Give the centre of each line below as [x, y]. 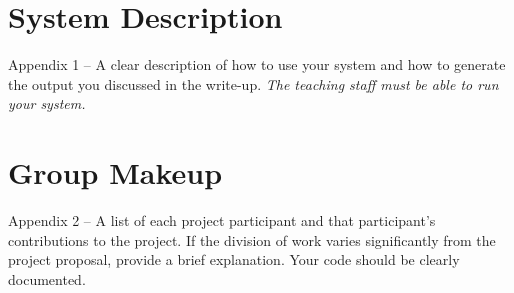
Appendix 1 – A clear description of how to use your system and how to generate [257, 64]
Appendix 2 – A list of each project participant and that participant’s [222, 220]
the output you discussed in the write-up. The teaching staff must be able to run [253, 83]
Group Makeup [115, 172]
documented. [47, 278]
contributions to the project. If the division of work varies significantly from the [252, 239]
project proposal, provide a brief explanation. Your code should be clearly [234, 259]
